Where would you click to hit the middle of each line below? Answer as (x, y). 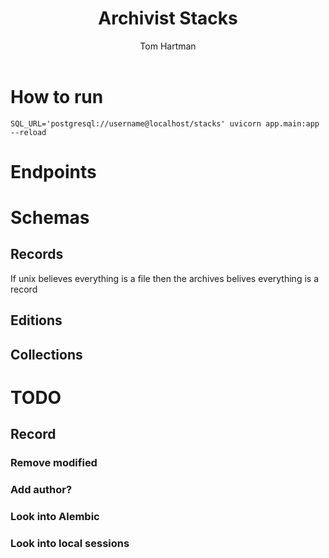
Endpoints (53, 171)
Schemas (50, 218)
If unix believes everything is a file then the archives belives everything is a (164, 278)
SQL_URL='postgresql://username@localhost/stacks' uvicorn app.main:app (165, 123)
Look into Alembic (55, 516)
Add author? (41, 490)
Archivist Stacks (168, 18)
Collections (46, 354)
